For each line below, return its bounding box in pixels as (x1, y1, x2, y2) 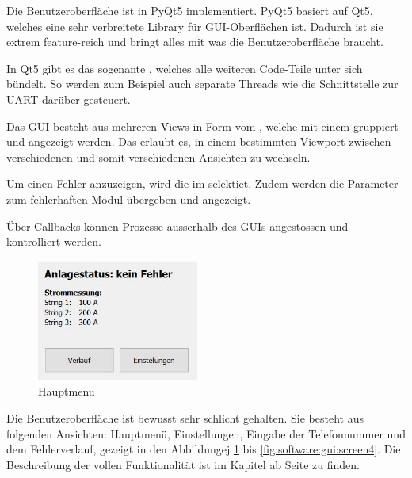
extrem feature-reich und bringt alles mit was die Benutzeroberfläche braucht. (6, 33, 383, 50)
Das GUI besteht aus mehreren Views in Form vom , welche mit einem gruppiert (6, 117, 399, 134)
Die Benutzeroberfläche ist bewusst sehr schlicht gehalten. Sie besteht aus (6, 409, 364, 426)
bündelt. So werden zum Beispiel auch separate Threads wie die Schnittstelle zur (6, 75, 399, 92)
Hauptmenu (38, 383, 95, 400)
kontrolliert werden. (6, 233, 101, 250)
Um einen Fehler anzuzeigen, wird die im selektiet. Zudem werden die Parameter (6, 175, 399, 192)
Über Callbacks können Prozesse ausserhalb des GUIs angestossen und (6, 217, 349, 234)
